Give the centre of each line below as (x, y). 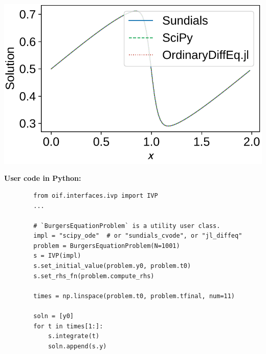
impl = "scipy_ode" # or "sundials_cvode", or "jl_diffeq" (138, 236)
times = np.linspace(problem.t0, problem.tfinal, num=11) (134, 296)
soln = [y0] (54, 316)
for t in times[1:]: (68, 326)
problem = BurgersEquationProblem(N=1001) (107, 246)
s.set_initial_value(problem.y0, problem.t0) (112, 266)
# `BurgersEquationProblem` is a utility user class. (127, 226)
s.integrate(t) (74, 336)
